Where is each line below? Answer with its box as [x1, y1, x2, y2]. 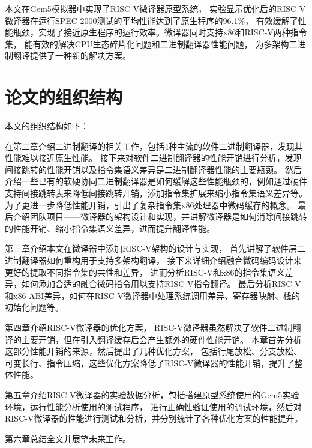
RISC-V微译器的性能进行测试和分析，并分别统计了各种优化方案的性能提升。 [5, 412, 303, 425]
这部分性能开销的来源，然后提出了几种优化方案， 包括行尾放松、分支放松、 [5, 345, 302, 357]
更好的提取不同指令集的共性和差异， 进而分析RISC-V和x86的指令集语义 [5, 265, 285, 278]
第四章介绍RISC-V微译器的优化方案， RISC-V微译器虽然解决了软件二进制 [5, 321, 293, 333]
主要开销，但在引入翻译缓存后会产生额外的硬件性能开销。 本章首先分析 [21, 333, 302, 345]
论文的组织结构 [5, 85, 123, 109]
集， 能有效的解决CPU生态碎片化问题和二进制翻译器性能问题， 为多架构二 [5, 37, 298, 50]
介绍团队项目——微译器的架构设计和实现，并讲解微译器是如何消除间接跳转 [13, 210, 307, 223]
